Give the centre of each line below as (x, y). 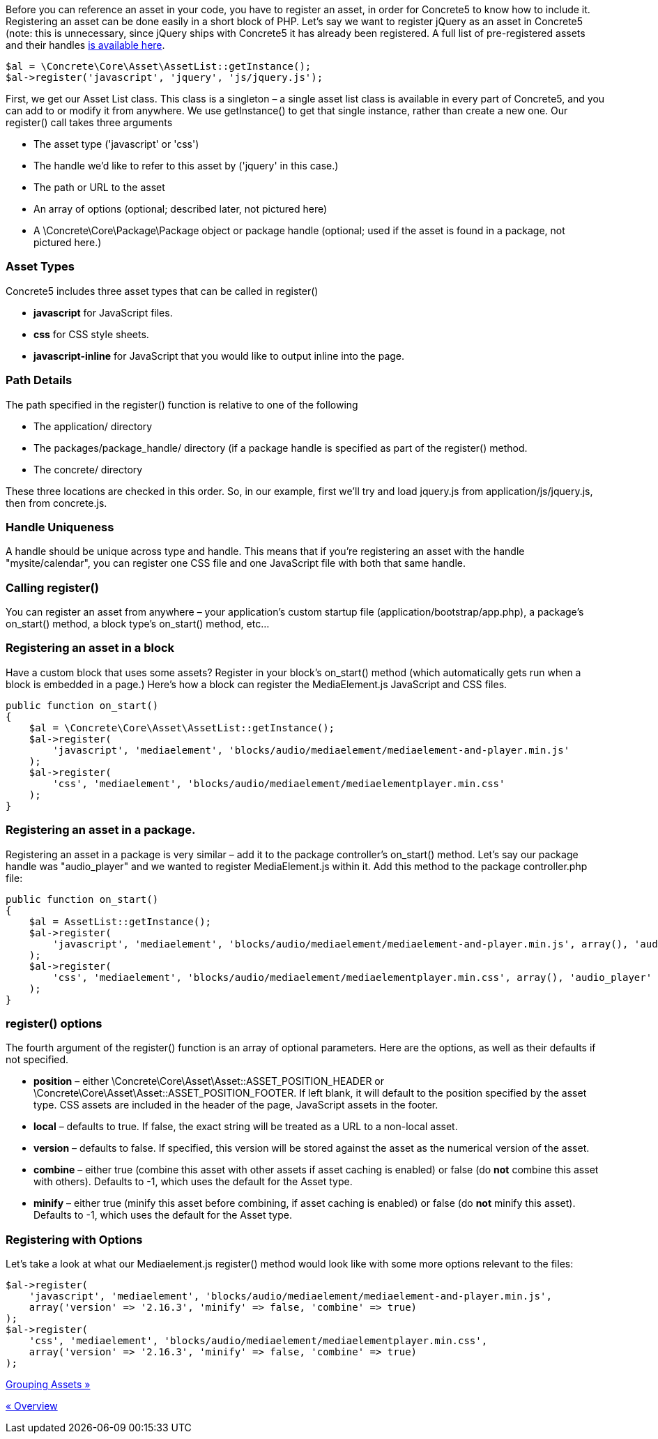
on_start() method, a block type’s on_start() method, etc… (138, 624)
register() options (54, 1023)
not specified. (37, 1060)
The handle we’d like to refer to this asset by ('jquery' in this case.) (186, 166)
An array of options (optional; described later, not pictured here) (181, 209)
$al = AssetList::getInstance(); (120, 921)
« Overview (32, 1406)
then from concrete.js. (56, 503)
